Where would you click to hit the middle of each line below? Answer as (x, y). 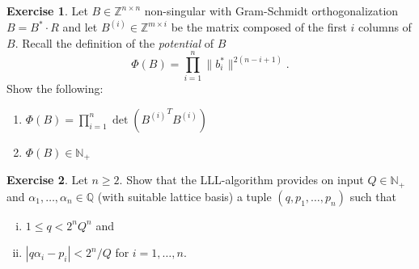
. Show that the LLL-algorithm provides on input (241, 180)
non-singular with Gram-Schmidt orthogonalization (271, 11)
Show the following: (55, 88)
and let (80, 27)
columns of (385, 27)
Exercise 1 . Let (47, 11)
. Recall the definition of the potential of (114, 42)
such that (373, 196)
